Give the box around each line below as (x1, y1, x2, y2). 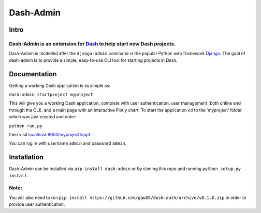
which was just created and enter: (9, 114, 77, 120)
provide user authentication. (9, 201, 65, 207)
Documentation (9, 70, 57, 78)
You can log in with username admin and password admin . (9, 141, 127, 146)
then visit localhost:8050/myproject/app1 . (9, 131, 92, 137)
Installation (9, 153, 43, 161)
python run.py (9, 123, 43, 128)
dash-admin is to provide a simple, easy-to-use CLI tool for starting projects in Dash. (9, 57, 177, 63)
